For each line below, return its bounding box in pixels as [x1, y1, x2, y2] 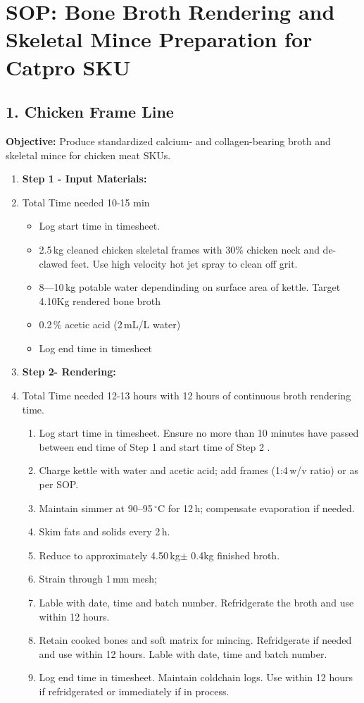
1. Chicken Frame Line [6, 101, 174, 123]
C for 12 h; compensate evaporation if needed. [157, 500, 355, 515]
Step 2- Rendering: [22, 364, 116, 379]
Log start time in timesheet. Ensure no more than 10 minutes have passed [39, 425, 359, 440]
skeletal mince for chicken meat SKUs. [6, 147, 171, 162]
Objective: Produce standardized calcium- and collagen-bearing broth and [6, 133, 331, 148]
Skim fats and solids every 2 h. [39, 524, 170, 539]
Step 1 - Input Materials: [22, 171, 147, 186]
